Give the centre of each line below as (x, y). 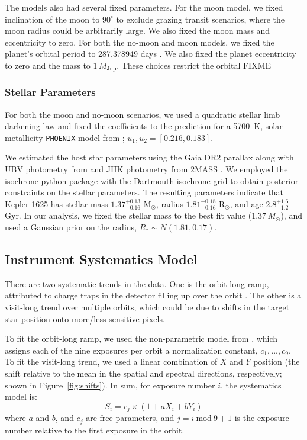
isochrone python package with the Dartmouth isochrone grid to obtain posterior (152, 180)
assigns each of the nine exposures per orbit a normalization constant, (131, 350)
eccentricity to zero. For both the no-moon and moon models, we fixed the (140, 42)
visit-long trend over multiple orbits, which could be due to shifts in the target (147, 307)
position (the (277, 362)
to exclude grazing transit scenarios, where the (201, 19)
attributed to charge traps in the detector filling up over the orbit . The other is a (153, 295)
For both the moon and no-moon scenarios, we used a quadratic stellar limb (142, 114)
